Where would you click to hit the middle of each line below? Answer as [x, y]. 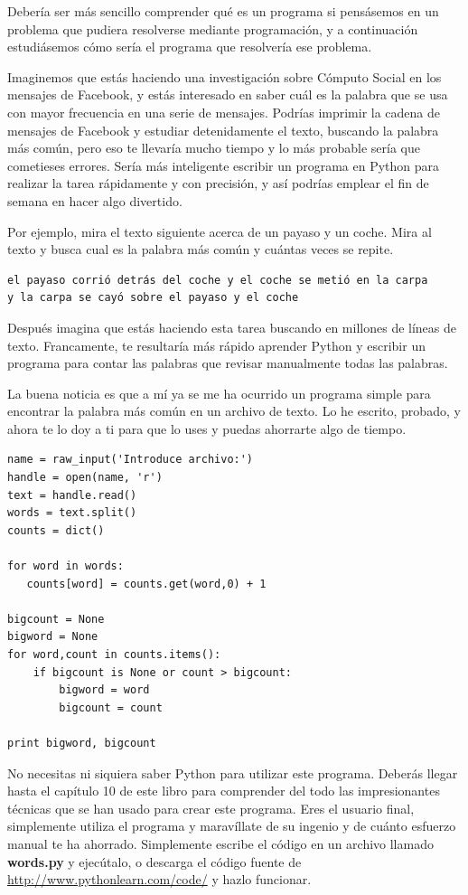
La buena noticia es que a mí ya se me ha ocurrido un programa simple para [219, 393]
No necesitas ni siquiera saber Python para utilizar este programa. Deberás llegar [233, 773]
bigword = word [104, 690]
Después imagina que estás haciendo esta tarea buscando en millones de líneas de [232, 327]
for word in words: [66, 566]
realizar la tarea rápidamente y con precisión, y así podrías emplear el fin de [218, 183]
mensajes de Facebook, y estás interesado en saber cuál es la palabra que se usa [228, 94]
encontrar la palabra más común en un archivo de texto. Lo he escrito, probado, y [234, 411]
